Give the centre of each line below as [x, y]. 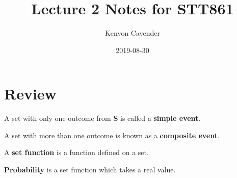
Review [30, 94]
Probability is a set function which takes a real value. [90, 170]
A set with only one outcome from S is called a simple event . [102, 118]
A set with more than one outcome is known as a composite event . [112, 135]
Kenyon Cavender [133, 33]
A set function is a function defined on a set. [76, 152]
